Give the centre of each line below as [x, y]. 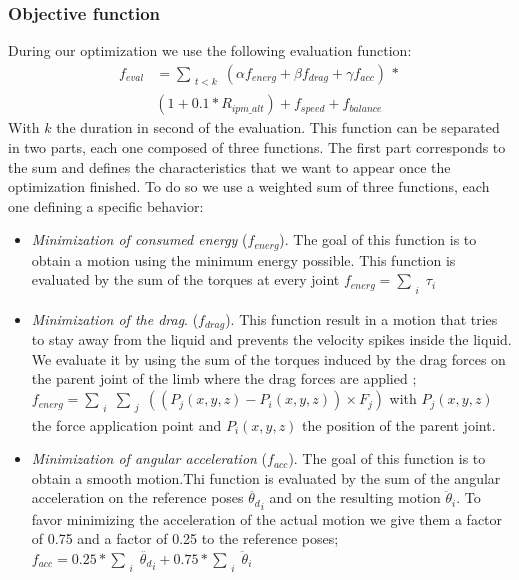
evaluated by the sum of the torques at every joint [185, 279]
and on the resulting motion [355, 497]
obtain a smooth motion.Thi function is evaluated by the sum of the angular [266, 477]
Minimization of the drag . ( [115, 318]
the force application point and [126, 424]
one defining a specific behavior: [106, 205]
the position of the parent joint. [399, 424]
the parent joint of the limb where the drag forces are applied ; [224, 378]
